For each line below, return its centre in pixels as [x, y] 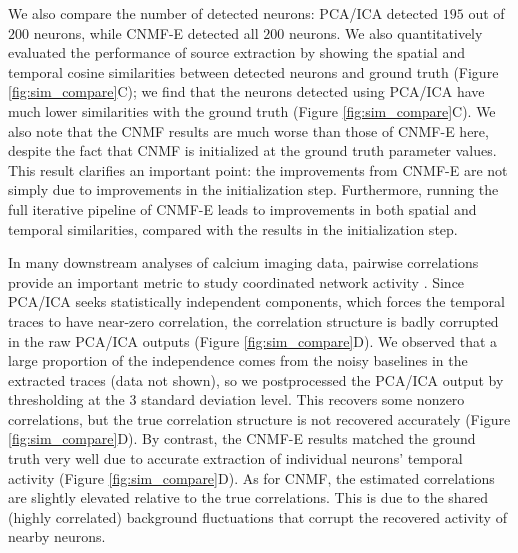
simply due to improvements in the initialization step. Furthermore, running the [253, 189]
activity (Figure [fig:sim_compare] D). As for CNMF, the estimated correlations [251, 477]
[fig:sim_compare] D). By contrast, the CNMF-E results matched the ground [242, 438]
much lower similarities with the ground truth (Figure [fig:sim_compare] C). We [252, 110]
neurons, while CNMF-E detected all [146, 32]
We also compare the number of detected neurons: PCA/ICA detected [223, 13]
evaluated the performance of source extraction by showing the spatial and [236, 52]
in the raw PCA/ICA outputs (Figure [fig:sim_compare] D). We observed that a [253, 340]
